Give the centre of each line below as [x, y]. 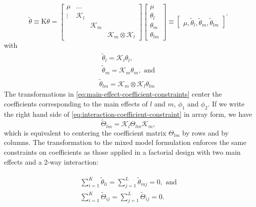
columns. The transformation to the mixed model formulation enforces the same [125, 142]
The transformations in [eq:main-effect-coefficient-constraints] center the [113, 94]
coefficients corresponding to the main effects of [76, 103]
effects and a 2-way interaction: [51, 161]
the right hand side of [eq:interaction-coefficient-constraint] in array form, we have [128, 114]
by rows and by [205, 132]
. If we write [226, 103]
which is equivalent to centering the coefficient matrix [85, 132]
